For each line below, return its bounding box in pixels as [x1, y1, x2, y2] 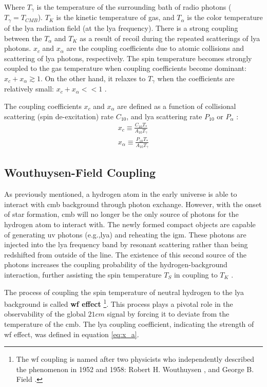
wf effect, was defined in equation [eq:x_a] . [4, 328, 139, 339]
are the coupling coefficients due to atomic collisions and [66, 43, 244, 53]
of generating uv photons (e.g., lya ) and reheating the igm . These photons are [4, 229, 246, 239]
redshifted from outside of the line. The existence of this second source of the [4, 249, 246, 260]
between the [4, 32, 42, 43]
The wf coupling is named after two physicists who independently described [16, 354, 255, 364]
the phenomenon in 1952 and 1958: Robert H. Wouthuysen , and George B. [16, 363, 254, 374]
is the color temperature [187, 12, 263, 23]
